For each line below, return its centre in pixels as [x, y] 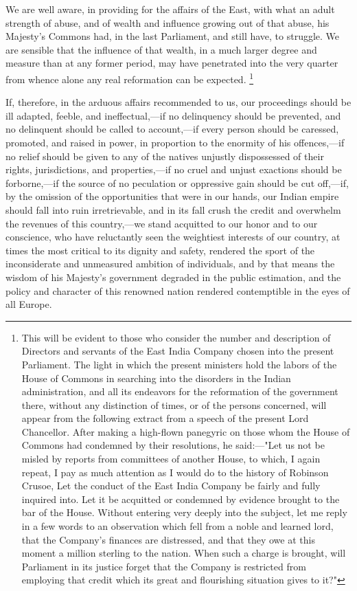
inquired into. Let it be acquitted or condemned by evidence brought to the [181, 499]
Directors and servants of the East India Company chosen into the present [178, 351]
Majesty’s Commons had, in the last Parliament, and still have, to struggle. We [173, 36]
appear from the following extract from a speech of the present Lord [165, 418]
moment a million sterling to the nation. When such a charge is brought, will [184, 553]
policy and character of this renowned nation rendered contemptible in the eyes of [178, 290]
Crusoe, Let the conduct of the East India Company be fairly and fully [171, 486]
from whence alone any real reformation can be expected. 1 [130, 78]
